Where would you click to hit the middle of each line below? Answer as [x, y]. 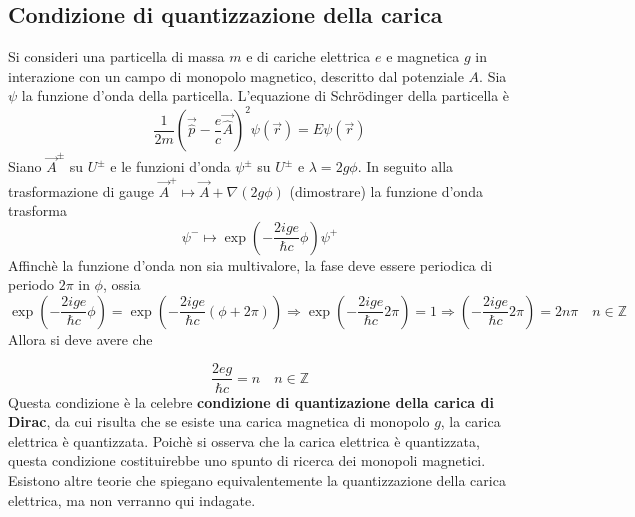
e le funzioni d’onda [170, 166]
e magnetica [423, 56]
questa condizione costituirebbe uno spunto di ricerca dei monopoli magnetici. [247, 460]
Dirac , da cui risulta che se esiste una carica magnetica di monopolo [219, 421]
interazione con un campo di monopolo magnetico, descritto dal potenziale [236, 75]
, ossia [121, 284]
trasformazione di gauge [81, 190]
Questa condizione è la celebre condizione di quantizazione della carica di [251, 401]
